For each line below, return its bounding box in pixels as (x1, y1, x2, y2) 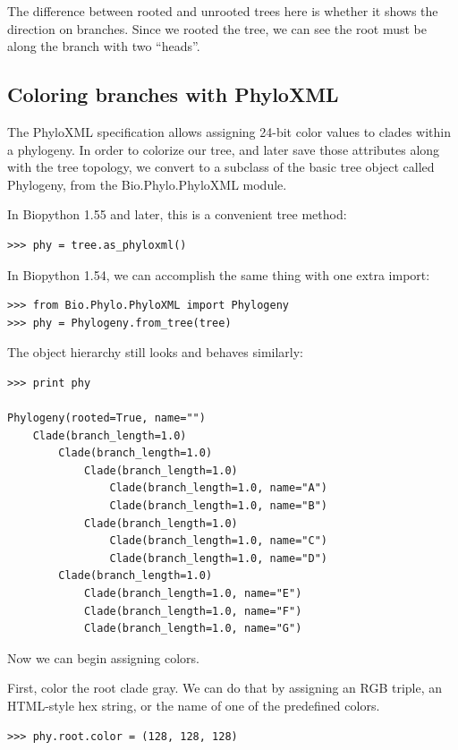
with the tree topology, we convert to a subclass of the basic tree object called (7, 158, 435, 176)
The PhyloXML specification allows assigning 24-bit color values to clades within (7, 122, 451, 141)
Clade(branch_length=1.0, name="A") (109, 482, 327, 495)
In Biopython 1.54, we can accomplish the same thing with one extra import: (7, 265, 430, 284)
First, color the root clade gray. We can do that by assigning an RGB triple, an (7, 678, 443, 697)
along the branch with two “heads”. (7, 37, 200, 55)
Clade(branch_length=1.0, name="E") (83, 587, 302, 601)
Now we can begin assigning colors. (7, 648, 199, 667)
